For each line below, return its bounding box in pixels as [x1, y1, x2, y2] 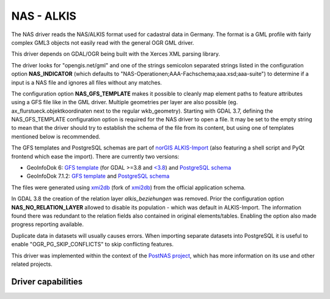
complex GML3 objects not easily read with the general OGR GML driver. [11, 39, 194, 46]
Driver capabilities [11, 276, 83, 287]
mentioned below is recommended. [11, 132, 101, 140]
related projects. [11, 260, 53, 268]
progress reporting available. [11, 221, 84, 228]
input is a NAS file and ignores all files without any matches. [11, 78, 162, 86]
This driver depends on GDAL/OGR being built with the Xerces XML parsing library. [11, 50, 220, 58]
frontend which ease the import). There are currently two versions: [11, 153, 180, 160]
